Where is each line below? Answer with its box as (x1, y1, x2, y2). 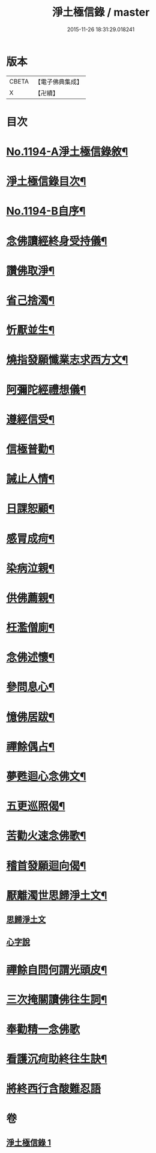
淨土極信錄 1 (6, 1137, 52, 1148)
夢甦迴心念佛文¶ (6, 770, 86, 783)
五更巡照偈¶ (6, 800, 65, 813)
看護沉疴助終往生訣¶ (6, 1053, 107, 1066)
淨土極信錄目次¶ (6, 175, 86, 188)
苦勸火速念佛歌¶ (6, 829, 86, 843)
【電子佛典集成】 (34, 78, 83, 86)
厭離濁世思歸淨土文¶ (6, 888, 107, 902)
